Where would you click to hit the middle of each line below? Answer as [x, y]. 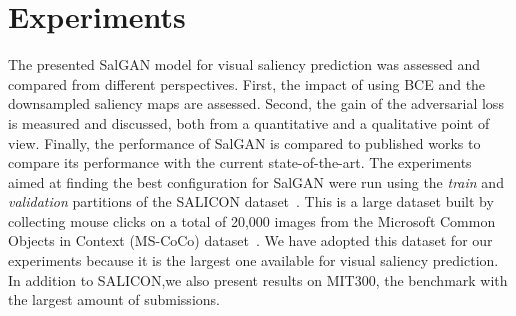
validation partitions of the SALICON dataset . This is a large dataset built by [251, 201]
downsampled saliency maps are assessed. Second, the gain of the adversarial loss [256, 103]
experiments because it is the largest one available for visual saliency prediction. [253, 260]
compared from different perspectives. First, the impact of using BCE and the [247, 83]
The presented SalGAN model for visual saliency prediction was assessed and [244, 64]
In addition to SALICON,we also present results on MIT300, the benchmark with [258, 279]
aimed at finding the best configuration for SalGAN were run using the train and [256, 181]
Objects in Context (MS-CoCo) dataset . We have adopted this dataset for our [250, 240]
